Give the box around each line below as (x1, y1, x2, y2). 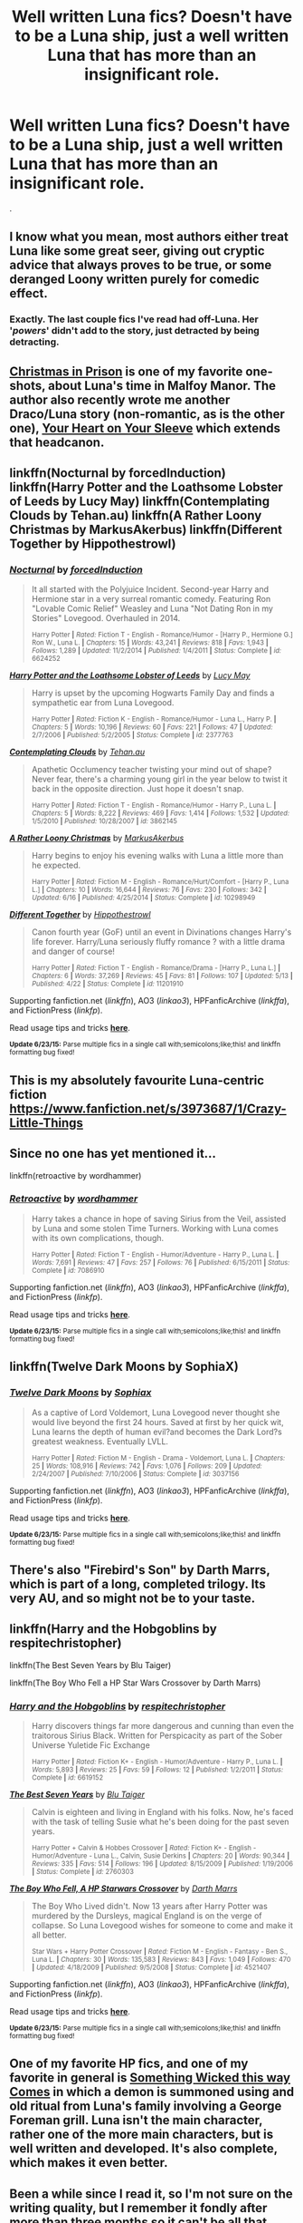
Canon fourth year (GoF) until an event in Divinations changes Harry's (31, 927, 292, 937)
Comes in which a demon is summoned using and (9, 2084, 295, 2100)
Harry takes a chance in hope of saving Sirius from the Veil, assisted (31, 1213, 287, 1224)
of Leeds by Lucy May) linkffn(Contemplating (9, 494, 270, 510)
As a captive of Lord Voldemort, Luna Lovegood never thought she (31, 1407, 280, 1418)
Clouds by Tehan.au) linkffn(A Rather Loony (9, 508, 262, 523)
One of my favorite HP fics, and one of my (9, 2056, 249, 2072)
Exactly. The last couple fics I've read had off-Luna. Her (9, 313, 260, 325)
